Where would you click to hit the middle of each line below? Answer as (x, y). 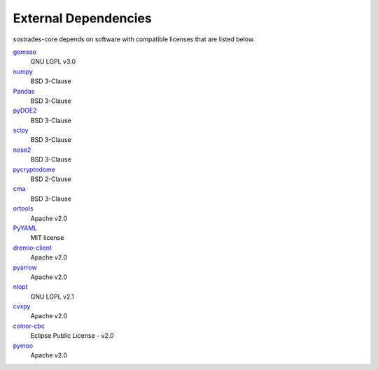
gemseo (24, 52)
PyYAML (25, 228)
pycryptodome (34, 169)
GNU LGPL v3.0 (53, 62)
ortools (23, 208)
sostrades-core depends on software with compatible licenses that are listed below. (134, 39)
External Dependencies (82, 18)
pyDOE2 (25, 111)
